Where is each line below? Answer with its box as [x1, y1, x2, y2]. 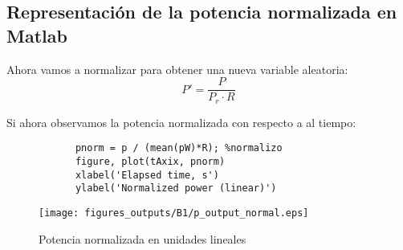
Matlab [6, 23, 67, 47]
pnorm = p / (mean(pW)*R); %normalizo [75, 142, 283, 154]
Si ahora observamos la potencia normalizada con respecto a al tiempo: [6, 113, 356, 130]
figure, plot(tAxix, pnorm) [75, 155, 226, 167]
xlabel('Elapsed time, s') [75, 169, 219, 181]
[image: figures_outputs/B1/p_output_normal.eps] [39, 207, 309, 219]
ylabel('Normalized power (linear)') [75, 182, 277, 195]
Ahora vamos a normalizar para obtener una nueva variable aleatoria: [6, 60, 348, 77]
